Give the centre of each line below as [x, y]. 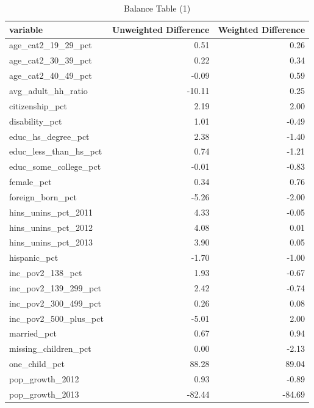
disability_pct [36, 121]
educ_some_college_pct [55, 166]
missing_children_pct [50, 348]
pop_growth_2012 [44, 379]
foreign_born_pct [43, 196]
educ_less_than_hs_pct [56, 151]
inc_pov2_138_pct [46, 273]
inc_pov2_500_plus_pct [56, 318]
